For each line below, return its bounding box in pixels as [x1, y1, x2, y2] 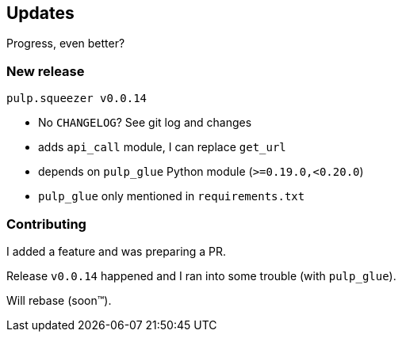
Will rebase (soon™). [6, 293, 112, 307]
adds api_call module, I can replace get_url [38, 140, 286, 154]
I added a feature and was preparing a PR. [6, 244, 227, 258]
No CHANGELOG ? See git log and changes [38, 116, 252, 130]
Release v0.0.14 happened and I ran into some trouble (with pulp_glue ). [6, 268, 396, 283]
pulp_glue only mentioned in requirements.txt [38, 189, 305, 203]
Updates [6, 3, 75, 23]
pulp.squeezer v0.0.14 [6, 92, 147, 105]
